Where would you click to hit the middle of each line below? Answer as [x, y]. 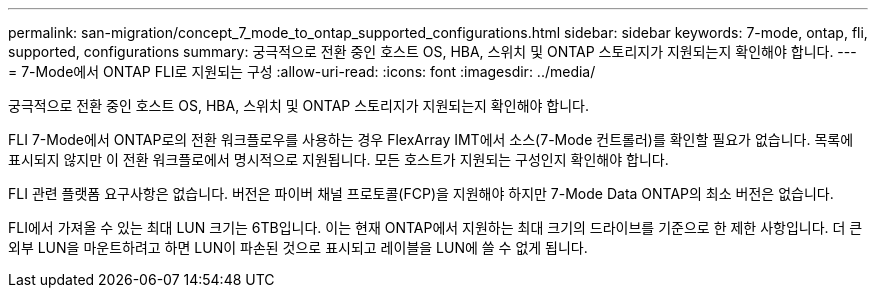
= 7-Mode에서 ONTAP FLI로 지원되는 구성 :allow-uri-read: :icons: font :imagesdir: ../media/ [302, 71]
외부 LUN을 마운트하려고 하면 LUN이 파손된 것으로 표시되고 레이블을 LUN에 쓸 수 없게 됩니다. [298, 247]
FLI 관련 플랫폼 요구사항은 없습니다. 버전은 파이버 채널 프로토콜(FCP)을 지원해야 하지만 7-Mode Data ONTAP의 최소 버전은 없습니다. [421, 193]
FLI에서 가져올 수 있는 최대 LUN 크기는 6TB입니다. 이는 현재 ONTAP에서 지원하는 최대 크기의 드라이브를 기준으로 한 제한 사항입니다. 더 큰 [435, 227]
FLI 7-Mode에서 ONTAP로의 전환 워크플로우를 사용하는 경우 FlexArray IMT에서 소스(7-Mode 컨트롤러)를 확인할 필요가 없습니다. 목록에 [431, 139]
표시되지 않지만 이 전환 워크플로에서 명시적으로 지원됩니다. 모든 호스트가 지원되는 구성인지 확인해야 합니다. [338, 159]
